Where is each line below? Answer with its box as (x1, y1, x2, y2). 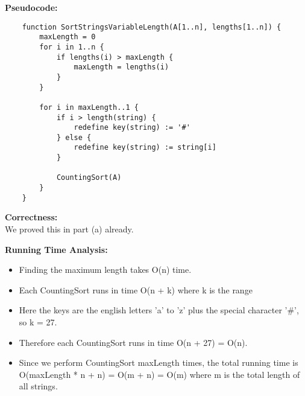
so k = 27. (19, 315, 57, 328)
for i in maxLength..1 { (39, 103, 139, 112)
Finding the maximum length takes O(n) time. (19, 263, 192, 276)
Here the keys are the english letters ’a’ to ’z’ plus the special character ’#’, (19, 304, 299, 316)
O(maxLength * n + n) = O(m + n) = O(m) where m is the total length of (19, 368, 300, 380)
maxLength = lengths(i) (74, 63, 169, 72)
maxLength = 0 (39, 33, 96, 42)
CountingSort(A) (56, 173, 122, 182)
